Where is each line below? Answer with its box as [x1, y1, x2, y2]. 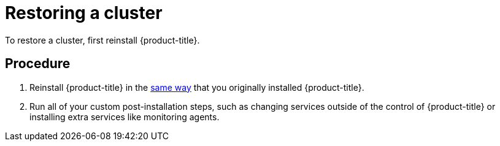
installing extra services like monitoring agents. [29, 111, 220, 122]
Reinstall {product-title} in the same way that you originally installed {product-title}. [29, 82, 364, 93]
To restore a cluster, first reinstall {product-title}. [5, 34, 200, 45]
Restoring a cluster [5, 2, 163, 23]
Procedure [5, 56, 71, 72]
